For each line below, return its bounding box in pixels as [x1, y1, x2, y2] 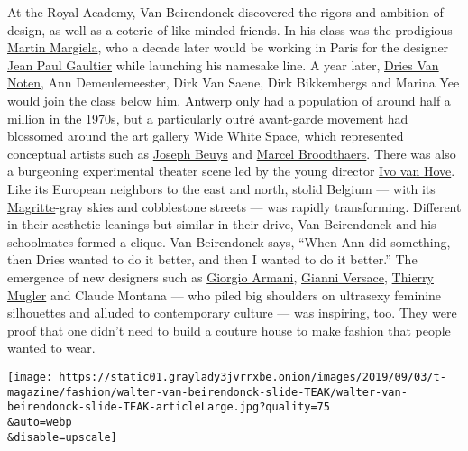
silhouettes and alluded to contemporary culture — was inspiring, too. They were [7, 303, 457, 322]
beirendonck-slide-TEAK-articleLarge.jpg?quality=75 [7, 400, 330, 414]
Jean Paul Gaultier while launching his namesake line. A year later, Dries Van [7, 55, 439, 74]
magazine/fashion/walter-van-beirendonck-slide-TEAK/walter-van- [7, 385, 408, 399]
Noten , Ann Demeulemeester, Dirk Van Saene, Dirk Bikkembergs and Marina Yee [7, 73, 460, 92]
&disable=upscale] [7, 430, 117, 444]
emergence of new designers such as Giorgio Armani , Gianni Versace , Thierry [7, 267, 434, 286]
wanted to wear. [7, 338, 96, 357]
